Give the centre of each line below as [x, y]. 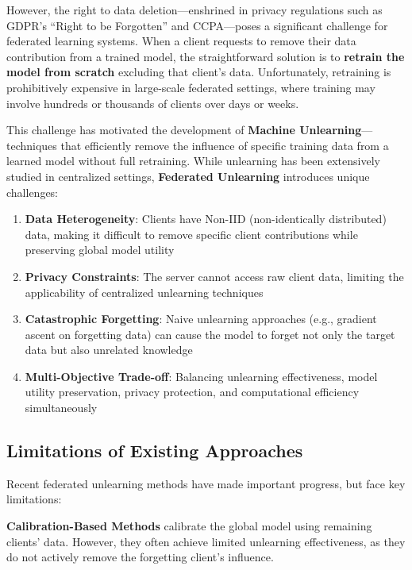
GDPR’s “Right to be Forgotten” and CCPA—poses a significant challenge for [197, 25]
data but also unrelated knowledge [109, 350]
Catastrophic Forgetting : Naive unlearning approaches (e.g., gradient [201, 319]
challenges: [33, 192]
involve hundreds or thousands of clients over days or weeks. [153, 103]
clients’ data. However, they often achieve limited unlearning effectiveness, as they [206, 541]
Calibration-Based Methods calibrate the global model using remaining [189, 526]
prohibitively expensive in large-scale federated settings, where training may [191, 87]
